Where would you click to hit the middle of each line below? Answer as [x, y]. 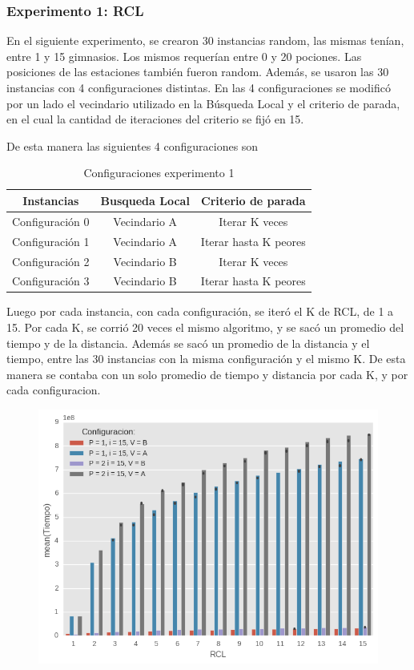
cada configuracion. [54, 390]
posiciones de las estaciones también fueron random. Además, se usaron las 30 [198, 72]
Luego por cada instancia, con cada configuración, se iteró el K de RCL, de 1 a [200, 311]
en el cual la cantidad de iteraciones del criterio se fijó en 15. [155, 119]
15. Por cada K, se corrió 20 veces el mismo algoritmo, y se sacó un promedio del [205, 327]
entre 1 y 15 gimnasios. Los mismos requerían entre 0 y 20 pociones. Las [184, 56]
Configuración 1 [51, 241]
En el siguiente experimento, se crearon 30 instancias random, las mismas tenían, [205, 40]
